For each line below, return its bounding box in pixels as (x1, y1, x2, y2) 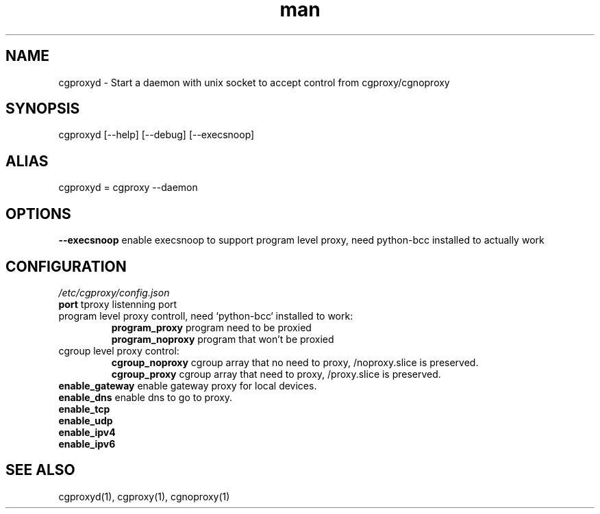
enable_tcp (58, 402, 110, 415)
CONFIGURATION (5, 257, 127, 275)
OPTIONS (5, 205, 71, 222)
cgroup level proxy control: (58, 344, 179, 357)
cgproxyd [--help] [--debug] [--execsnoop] (58, 129, 255, 141)
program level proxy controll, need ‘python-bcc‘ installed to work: (58, 309, 353, 322)
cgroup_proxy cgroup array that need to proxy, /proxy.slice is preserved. (111, 368, 441, 380)
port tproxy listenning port (58, 298, 177, 310)
